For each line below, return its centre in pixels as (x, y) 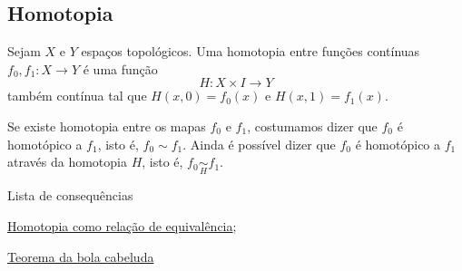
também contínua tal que (77, 96)
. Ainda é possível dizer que (259, 144)
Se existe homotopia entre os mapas (107, 126)
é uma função (120, 68)
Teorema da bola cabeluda (81, 256)
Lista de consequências (70, 195)
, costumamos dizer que (312, 126)
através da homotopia (67, 162)
